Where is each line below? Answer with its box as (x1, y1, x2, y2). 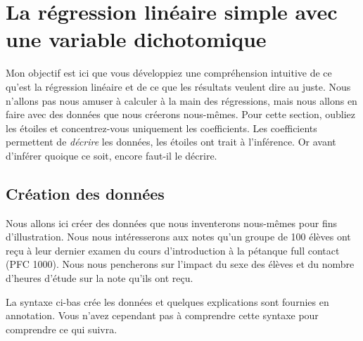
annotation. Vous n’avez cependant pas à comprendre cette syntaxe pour (6, 308, 319, 323)
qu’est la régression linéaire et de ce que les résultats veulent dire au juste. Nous (6, 79, 351, 94)
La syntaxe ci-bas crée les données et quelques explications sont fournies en (6, 294, 329, 309)
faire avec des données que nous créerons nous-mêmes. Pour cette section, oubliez (6, 107, 356, 122)
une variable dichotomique (6, 25, 267, 53)
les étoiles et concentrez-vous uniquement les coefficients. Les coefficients (6, 120, 317, 135)
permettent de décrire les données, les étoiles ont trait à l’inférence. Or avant (6, 134, 336, 149)
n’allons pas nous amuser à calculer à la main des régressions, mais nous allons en (6, 93, 357, 108)
